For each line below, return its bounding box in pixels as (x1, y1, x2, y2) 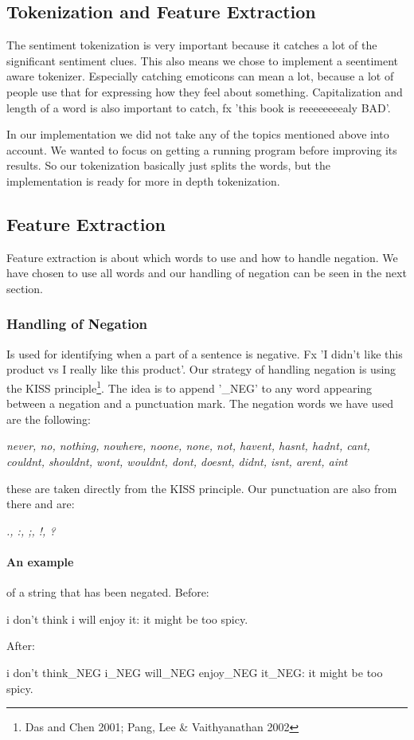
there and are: (6, 495, 75, 512)
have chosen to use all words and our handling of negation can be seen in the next (6, 264, 407, 281)
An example (6, 553, 74, 570)
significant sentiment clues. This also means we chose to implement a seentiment (6, 52, 399, 69)
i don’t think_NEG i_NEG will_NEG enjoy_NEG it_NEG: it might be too (6, 664, 383, 680)
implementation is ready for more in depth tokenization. (6, 172, 280, 189)
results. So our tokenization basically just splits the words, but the (6, 157, 331, 174)
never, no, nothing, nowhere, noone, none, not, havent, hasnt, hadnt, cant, (6, 437, 370, 454)
